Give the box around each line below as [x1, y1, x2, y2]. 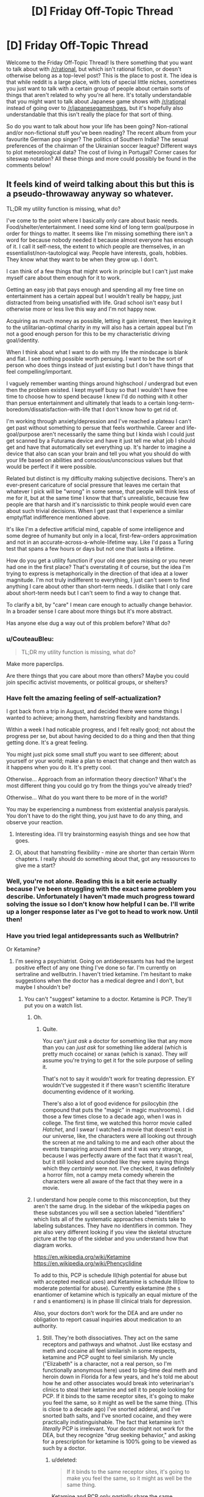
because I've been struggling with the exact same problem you [6, 885, 197, 893]
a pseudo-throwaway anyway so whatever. [6, 189, 174, 199]
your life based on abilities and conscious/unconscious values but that [6, 456, 183, 463]
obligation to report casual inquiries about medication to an [33, 1316, 181, 1323]
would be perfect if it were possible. [6, 463, 97, 470]
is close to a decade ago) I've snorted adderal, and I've [42, 1405, 181, 1413]
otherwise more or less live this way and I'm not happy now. [6, 305, 157, 313]
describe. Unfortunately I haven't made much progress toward [6, 893, 195, 901]
